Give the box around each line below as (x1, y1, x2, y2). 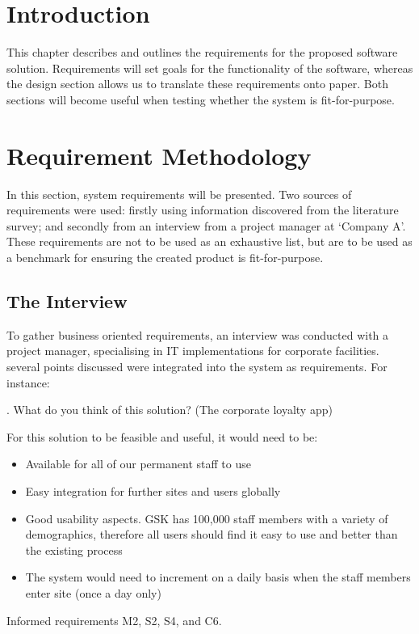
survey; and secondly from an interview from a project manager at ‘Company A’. (6, 217, 406, 234)
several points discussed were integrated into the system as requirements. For (6, 357, 388, 374)
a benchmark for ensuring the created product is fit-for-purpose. (6, 249, 324, 265)
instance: (6, 374, 50, 391)
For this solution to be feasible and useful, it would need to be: (6, 428, 318, 445)
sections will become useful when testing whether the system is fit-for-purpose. (6, 91, 395, 108)
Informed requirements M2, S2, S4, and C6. (6, 611, 222, 628)
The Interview (6, 288, 128, 313)
